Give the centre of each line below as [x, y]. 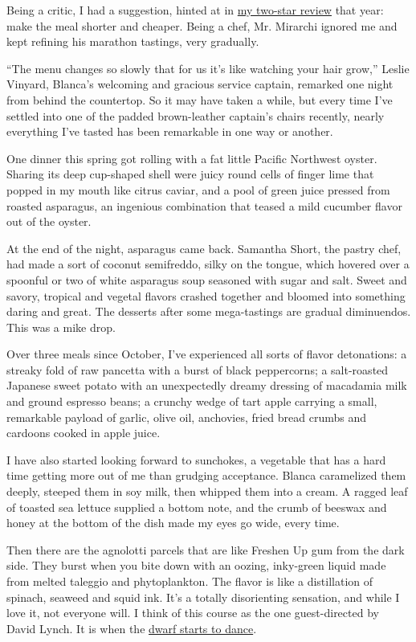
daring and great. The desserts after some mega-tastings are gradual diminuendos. [209, 311]
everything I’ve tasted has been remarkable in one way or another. [170, 131]
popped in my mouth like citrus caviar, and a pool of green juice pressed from [198, 189]
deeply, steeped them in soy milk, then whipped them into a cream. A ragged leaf [207, 491]
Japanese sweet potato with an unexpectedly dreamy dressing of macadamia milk [207, 385]
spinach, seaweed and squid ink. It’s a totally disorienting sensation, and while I [203, 597]
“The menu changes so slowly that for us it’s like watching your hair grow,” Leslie [208, 68]
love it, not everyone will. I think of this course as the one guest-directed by [193, 613]
